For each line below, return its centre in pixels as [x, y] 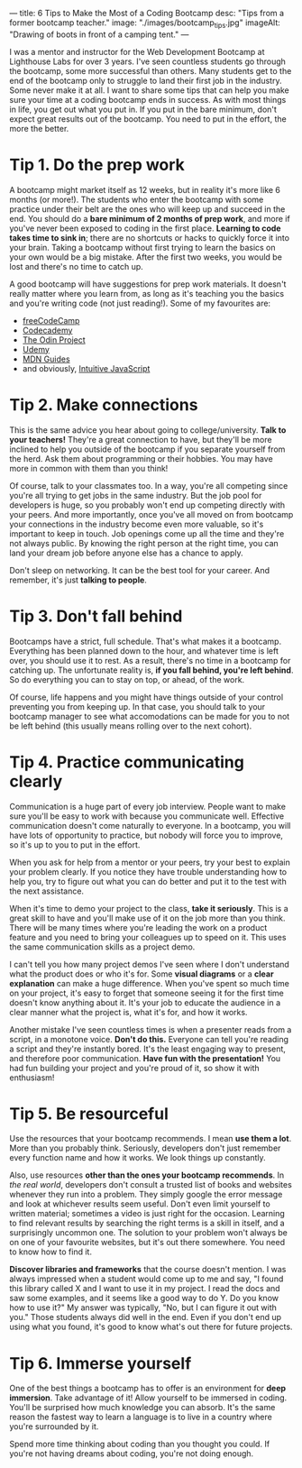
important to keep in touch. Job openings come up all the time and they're [147, 533]
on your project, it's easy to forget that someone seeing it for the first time [146, 993]
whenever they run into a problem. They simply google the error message [146, 1195]
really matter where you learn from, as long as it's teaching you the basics [147, 293]
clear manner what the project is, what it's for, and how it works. [128, 1012]
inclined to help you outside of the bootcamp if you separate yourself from [147, 449]
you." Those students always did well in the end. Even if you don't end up [146, 1317]
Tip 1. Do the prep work [97, 165]
